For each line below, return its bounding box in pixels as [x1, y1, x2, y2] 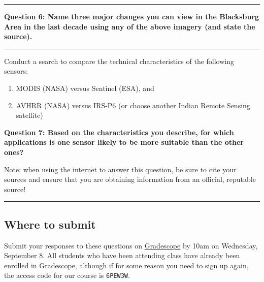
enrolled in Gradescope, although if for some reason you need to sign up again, [4, 260, 249, 270]
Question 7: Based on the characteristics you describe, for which [4, 127, 234, 137]
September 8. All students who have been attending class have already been [4, 250, 240, 261]
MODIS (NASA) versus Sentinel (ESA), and [16, 82, 154, 93]
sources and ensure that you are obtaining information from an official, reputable [4, 174, 256, 184]
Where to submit [4, 216, 96, 232]
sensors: [4, 66, 28, 76]
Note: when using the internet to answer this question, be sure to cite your [4, 164, 237, 174]
